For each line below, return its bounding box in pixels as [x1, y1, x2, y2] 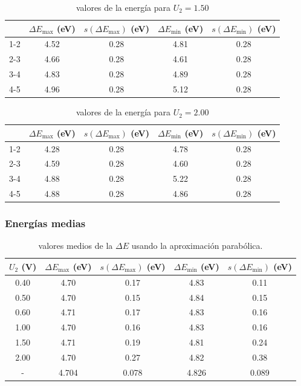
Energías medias [5, 216, 86, 231]
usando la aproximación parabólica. [131, 239, 263, 252]
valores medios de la [38, 239, 113, 252]
